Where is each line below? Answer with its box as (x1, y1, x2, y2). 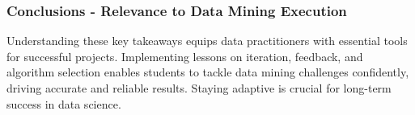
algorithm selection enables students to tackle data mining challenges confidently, (6, 64, 409, 80)
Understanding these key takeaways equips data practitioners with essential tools (6, 32, 408, 49)
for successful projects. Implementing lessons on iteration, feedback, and (6, 47, 363, 64)
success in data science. (6, 95, 121, 112)
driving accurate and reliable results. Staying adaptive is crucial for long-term (6, 80, 392, 96)
